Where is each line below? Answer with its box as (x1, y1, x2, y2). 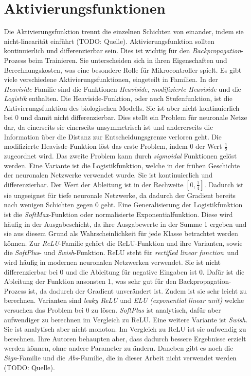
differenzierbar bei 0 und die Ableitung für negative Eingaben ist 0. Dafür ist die (4, 266, 245, 277)
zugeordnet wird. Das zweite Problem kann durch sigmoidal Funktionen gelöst (4, 151, 237, 161)
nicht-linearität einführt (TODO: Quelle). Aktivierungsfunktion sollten (4, 36, 215, 46)
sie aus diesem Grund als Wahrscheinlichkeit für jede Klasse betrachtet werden (4, 228, 238, 238)
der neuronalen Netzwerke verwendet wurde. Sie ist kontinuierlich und (4, 170, 213, 180)
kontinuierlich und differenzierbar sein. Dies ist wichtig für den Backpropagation (4, 45, 241, 56)
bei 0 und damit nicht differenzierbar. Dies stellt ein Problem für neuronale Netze (4, 112, 247, 122)
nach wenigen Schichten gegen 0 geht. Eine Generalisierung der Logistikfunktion (4, 199, 243, 210)
